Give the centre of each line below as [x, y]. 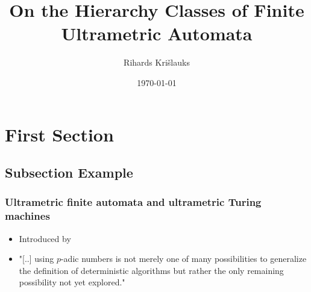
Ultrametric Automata [157, 33]
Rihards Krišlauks [157, 62]
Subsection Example [69, 172]
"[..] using [36, 259]
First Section [59, 134]
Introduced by [45, 238]
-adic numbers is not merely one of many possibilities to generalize [184, 259]
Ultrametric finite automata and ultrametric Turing [133, 202]
